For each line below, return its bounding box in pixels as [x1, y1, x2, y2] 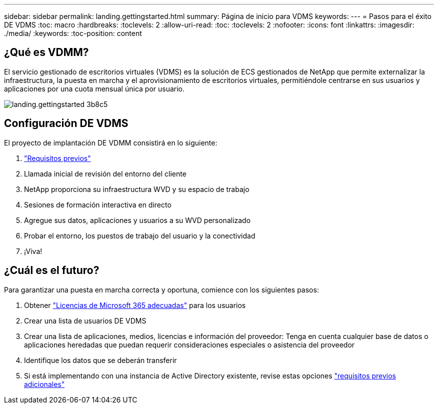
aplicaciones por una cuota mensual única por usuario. [4, 84, 185, 93]
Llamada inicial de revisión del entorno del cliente [24, 169, 186, 178]
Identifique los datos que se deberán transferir [24, 355, 177, 364]
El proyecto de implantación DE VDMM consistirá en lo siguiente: [4, 138, 217, 147]
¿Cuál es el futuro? [4, 264, 99, 277]
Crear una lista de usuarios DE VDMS [24, 316, 146, 325]
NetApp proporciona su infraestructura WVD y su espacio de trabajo [24, 184, 249, 193]
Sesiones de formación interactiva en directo [24, 200, 171, 209]
